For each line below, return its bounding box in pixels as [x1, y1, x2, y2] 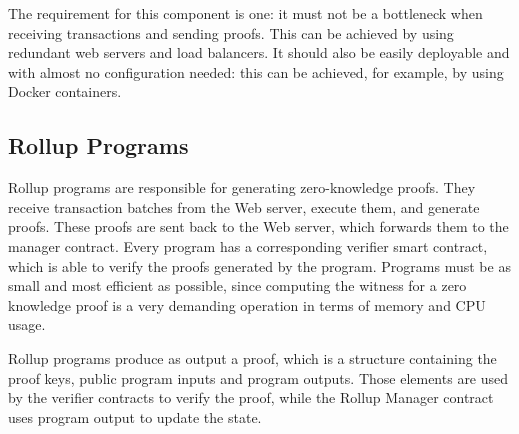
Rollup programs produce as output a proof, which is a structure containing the [8, 347, 497, 368]
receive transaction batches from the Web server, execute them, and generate [8, 196, 480, 217]
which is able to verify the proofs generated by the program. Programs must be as [8, 255, 511, 276]
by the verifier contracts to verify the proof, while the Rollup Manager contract [8, 387, 494, 408]
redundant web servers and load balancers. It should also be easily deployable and [8, 42, 510, 63]
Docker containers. [8, 81, 122, 102]
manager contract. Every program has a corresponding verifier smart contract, [8, 235, 488, 256]
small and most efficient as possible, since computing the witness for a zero [8, 275, 467, 296]
